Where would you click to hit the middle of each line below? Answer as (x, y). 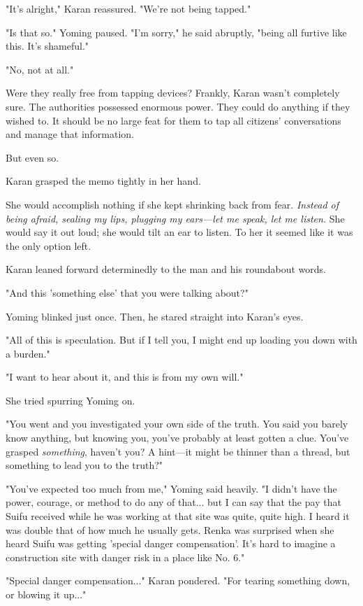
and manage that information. (70, 134)
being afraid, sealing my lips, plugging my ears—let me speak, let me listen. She (175, 218)
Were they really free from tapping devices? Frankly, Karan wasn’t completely (173, 93)
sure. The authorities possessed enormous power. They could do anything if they (178, 106)
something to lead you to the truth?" (84, 465)
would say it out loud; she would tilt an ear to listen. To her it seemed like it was (179, 232)
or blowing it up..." (46, 594)
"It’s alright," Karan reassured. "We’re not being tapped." (128, 8)
